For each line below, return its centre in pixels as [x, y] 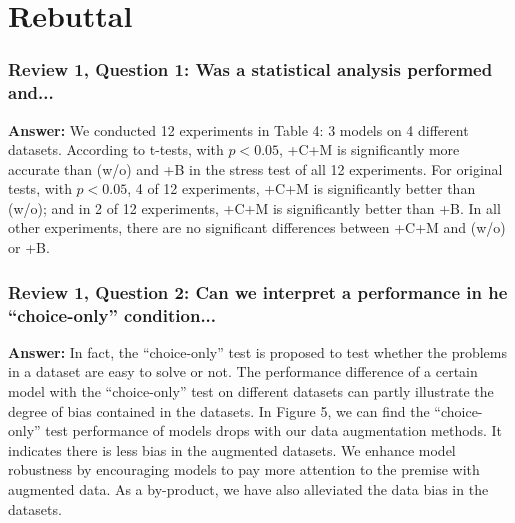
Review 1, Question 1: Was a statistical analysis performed [250, 69]
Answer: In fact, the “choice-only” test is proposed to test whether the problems [257, 351]
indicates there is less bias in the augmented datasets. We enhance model [232, 449]
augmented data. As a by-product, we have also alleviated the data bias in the [248, 488]
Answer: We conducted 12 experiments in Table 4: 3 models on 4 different [238, 129]
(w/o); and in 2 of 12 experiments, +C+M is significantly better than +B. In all [254, 207]
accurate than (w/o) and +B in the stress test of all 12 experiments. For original [255, 168]
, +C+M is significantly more [369, 149]
